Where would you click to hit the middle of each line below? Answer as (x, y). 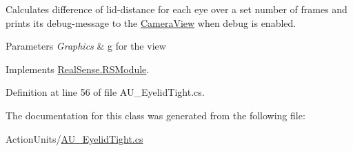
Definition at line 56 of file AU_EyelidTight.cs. (105, 92)
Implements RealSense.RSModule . (78, 69)
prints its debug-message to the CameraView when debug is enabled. (151, 22)
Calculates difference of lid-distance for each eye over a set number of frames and (176, 9)
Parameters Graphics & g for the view (86, 46)
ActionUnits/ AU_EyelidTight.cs (74, 138)
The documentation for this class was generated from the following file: (155, 115)
